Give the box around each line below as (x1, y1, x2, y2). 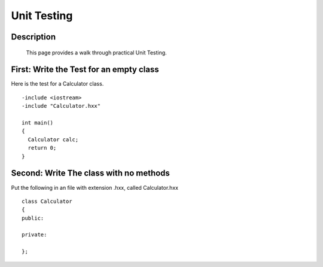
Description (11, 32, 56, 42)
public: (22, 214, 44, 222)
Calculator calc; (28, 136, 79, 143)
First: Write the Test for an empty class (11, 65, 159, 75)
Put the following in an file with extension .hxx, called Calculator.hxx (11, 184, 179, 191)
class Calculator (22, 198, 72, 205)
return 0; (28, 144, 57, 151)
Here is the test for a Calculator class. (11, 80, 104, 87)
